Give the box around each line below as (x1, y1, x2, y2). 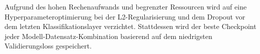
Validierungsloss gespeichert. (5, 40, 92, 51)
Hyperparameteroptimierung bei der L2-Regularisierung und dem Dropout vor (5, 11, 245, 21)
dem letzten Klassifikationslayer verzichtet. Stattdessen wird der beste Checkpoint (5, 21, 256, 31)
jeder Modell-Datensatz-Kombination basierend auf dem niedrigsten (5, 30, 212, 41)
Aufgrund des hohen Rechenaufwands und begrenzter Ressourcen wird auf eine (5, 1, 247, 11)
